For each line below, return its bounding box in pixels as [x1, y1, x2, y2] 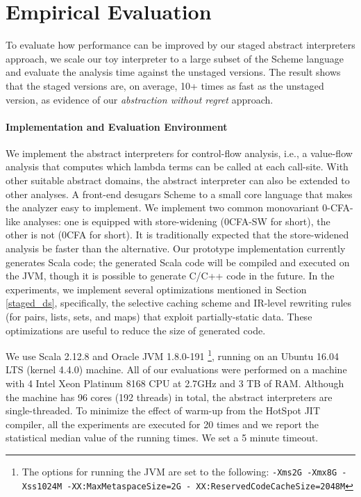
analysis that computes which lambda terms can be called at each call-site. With [6, 159, 349, 174]
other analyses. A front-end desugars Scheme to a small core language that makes [6, 186, 353, 201]
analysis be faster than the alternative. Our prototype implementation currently [6, 241, 346, 256]
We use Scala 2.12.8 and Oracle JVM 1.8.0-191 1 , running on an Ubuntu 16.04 [6, 347, 339, 363]
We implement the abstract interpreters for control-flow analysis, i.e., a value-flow [6, 145, 353, 160]
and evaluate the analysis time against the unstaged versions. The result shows [6, 65, 341, 79]
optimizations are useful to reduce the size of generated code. [6, 323, 266, 337]
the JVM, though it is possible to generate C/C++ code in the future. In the [6, 268, 335, 283]
